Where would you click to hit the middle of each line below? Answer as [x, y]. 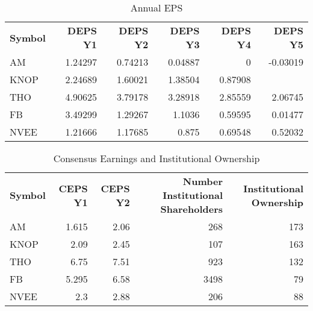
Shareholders [192, 209]
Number [203, 181]
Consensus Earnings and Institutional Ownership [156, 158]
